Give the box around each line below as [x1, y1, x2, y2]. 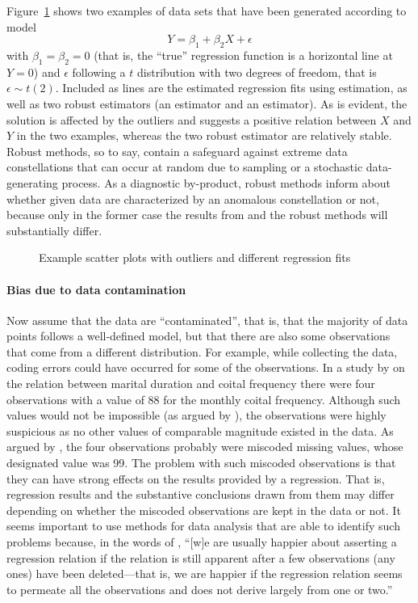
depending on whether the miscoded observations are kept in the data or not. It [6, 501, 401, 518]
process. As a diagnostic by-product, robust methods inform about [61, 174, 391, 191]
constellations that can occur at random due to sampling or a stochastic [6, 158, 363, 175]
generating [6, 174, 58, 191]
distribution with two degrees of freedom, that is [137, 63, 377, 80]
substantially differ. [6, 221, 102, 238]
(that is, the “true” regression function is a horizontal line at [94, 46, 393, 63]
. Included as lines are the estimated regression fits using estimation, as [55, 79, 408, 96]
